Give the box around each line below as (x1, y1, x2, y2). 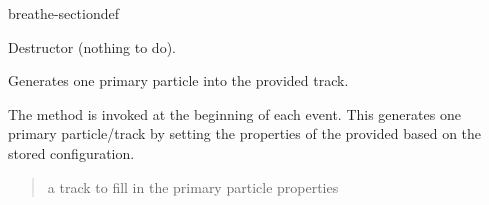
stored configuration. (8, 142, 135, 163)
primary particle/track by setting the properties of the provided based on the (8, 123, 482, 144)
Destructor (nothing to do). (8, 36, 176, 57)
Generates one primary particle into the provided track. (8, 70, 349, 91)
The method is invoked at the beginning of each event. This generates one (8, 103, 461, 124)
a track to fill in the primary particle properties (47, 176, 339, 197)
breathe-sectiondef (8, 3, 119, 23)
